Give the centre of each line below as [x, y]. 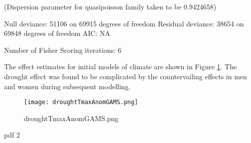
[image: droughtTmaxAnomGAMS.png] [81, 102]
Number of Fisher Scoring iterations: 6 [63, 50]
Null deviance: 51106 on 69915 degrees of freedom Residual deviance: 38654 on [124, 23]
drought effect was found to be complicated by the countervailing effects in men [125, 76]
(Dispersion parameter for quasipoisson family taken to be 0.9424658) [110, 6]
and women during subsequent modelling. [67, 86]
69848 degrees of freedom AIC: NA [57, 33]
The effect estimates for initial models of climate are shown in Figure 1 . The [121, 67]
